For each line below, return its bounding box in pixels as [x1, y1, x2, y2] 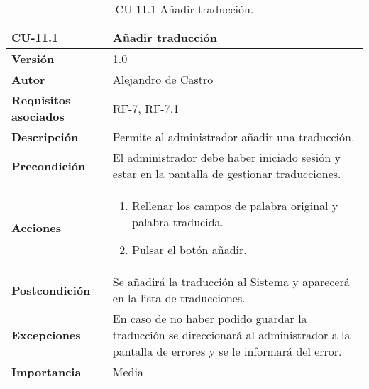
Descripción [11, 128, 79, 145]
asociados [11, 108, 65, 124]
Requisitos [11, 92, 71, 108]
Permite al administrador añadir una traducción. [112, 128, 355, 145]
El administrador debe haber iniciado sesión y [112, 149, 341, 165]
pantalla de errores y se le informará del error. [112, 343, 342, 359]
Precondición [11, 157, 86, 174]
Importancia [11, 363, 82, 380]
